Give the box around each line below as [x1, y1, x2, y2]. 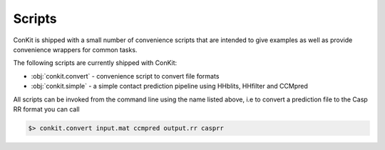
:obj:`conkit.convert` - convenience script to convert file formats [31, 71, 220, 80]
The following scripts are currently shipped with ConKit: [13, 59, 178, 67]
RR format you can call [13, 104, 80, 114]
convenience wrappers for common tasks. [13, 45, 138, 54]
